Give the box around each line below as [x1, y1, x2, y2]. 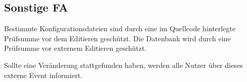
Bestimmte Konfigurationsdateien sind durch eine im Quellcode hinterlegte [4, 23, 236, 34]
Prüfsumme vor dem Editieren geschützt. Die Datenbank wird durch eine [4, 33, 231, 43]
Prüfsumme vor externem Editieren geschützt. [4, 43, 147, 53]
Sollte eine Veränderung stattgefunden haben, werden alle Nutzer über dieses [4, 59, 243, 70]
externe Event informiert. [4, 69, 83, 80]
